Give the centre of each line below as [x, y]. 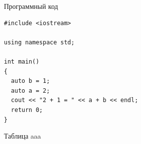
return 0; [27, 110]
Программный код [31, 6]
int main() [22, 61]
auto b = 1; [31, 81]
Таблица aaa [23, 136]
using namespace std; [39, 42]
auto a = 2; [31, 90]
